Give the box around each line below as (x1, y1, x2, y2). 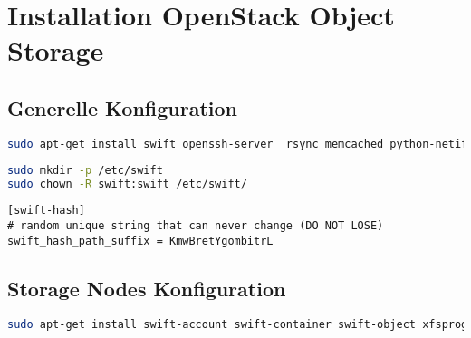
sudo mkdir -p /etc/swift (7, 163, 163, 177)
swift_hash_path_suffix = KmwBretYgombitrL (7, 234, 274, 247)
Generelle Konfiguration (7, 93, 237, 121)
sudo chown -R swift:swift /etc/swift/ (7, 177, 247, 190)
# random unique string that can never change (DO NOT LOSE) (7, 219, 384, 233)
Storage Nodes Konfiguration (7, 274, 286, 302)
